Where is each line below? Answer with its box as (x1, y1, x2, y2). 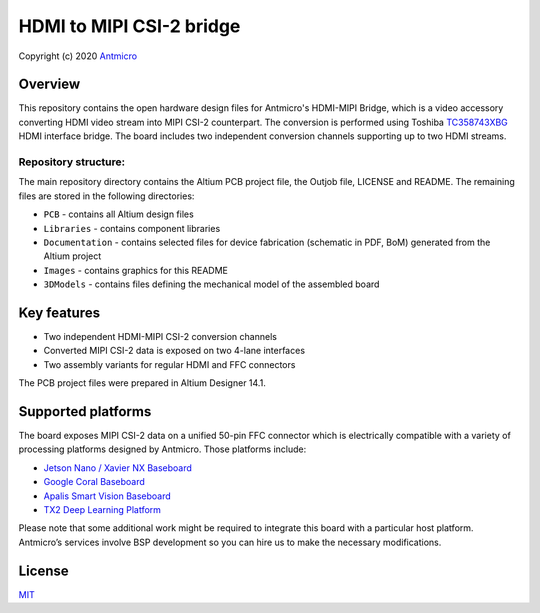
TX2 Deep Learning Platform (43, 504, 162, 516)
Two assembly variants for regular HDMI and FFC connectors (43, 358, 296, 370)
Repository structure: (18, 155, 126, 169)
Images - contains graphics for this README (43, 264, 229, 276)
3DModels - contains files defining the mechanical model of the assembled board (43, 278, 380, 290)
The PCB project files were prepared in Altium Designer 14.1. (18, 377, 267, 389)
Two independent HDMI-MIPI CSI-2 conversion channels (43, 331, 277, 343)
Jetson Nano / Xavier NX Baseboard (43, 461, 192, 474)
